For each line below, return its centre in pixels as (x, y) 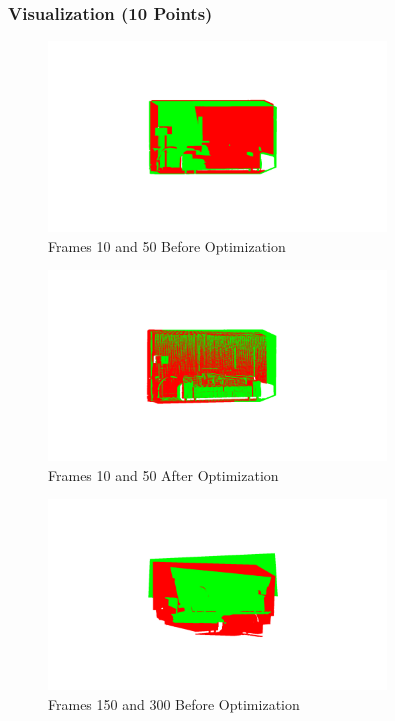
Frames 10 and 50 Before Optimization (167, 245)
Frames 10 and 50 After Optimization (163, 474)
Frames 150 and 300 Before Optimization (174, 703)
